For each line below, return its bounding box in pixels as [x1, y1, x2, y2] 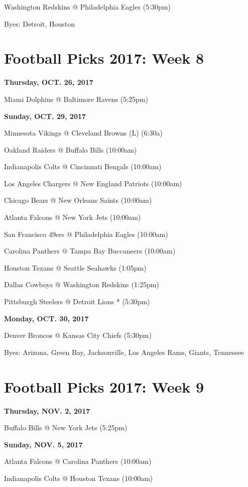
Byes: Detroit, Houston [4, 18, 75, 29]
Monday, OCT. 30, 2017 [4, 313, 89, 323]
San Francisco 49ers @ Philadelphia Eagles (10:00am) [4, 228, 168, 239]
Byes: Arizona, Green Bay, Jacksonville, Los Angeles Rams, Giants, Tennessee [4, 346, 244, 357]
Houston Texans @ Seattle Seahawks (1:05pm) [4, 262, 147, 273]
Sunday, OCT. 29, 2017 [4, 110, 86, 121]
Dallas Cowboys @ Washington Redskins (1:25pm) [4, 279, 159, 290]
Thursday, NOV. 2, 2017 [4, 405, 90, 416]
